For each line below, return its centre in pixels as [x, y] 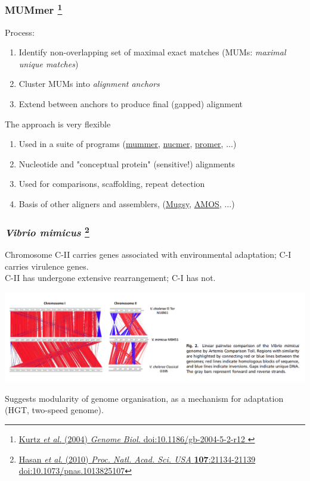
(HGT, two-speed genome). [54, 410]
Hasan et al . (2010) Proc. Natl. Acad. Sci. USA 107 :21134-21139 [137, 459]
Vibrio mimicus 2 [47, 231]
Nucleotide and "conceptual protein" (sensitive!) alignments [127, 163]
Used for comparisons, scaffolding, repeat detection [112, 184]
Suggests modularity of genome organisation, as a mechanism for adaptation [144, 398]
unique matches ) [49, 63]
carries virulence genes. [47, 266]
